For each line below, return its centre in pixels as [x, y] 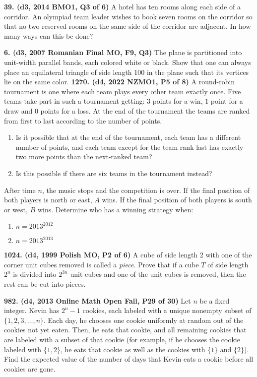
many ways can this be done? [49, 35]
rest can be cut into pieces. [45, 284]
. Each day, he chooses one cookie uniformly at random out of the [144, 320]
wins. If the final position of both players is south [177, 200]
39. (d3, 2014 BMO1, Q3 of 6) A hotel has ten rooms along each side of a [122, 6]
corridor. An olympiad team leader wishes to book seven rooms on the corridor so [128, 16]
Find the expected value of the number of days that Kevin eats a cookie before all [129, 359]
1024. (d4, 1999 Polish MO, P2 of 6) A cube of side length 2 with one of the [128, 255]
